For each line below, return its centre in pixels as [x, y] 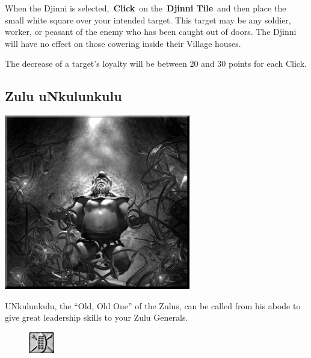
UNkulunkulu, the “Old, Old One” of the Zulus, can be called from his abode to [153, 305]
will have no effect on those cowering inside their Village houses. [123, 43]
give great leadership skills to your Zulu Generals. [97, 317]
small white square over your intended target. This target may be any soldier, [148, 20]
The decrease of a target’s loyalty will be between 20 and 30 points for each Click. [156, 63]
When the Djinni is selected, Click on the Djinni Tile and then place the [146, 8]
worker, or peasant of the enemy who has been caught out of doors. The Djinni [151, 32]
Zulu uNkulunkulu [63, 96]
